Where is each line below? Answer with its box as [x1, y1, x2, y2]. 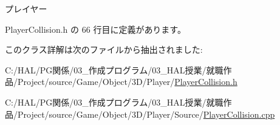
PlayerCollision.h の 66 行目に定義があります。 [5, 22, 186, 35]
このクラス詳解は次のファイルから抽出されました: [5, 43, 203, 56]
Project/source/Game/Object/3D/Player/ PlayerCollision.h [17, 75, 237, 88]
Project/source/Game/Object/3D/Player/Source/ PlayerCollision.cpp [17, 107, 275, 120]
